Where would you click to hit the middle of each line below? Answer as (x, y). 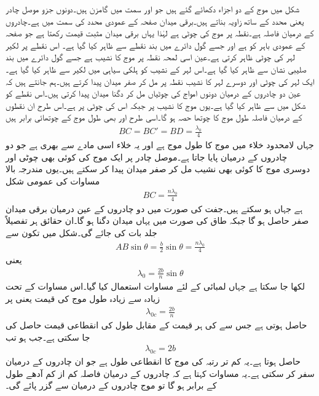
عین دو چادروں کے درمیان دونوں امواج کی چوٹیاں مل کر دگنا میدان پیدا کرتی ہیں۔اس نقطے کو (153, 93)
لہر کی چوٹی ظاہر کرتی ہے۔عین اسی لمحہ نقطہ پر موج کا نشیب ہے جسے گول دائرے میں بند (150, 57)
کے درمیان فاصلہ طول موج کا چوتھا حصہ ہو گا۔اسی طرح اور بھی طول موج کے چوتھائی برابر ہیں (154, 117)
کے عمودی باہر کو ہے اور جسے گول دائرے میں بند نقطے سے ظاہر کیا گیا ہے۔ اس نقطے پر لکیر (156, 45)
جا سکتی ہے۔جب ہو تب (48, 337)
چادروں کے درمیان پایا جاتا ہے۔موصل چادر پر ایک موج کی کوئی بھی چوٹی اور (147, 156)
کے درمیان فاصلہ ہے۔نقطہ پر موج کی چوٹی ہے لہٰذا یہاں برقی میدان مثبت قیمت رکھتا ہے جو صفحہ (160, 33)
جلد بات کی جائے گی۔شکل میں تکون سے (81, 232)
